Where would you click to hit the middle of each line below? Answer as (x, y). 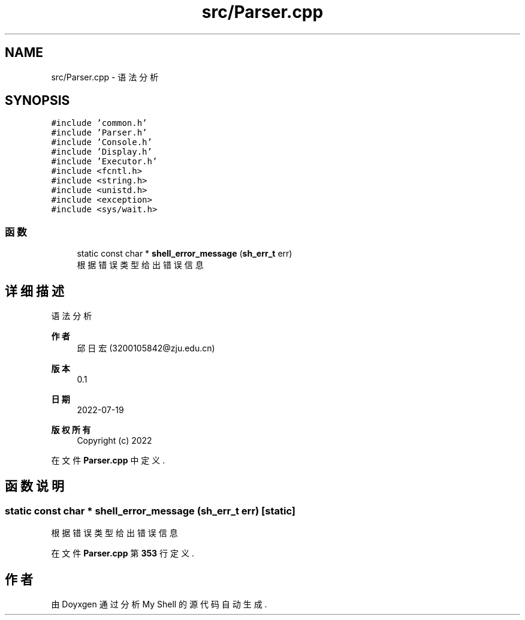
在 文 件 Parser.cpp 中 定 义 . (108, 461)
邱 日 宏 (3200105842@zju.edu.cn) (146, 348)
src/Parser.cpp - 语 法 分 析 (105, 77)
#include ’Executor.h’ (104, 162)
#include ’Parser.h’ (99, 133)
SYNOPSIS (37, 101)
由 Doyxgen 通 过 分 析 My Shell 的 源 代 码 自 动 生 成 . (159, 604)
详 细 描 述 (34, 291)
